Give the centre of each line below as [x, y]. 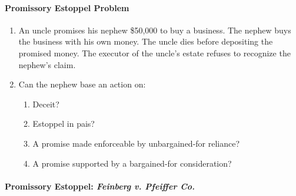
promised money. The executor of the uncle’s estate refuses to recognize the [154, 53]
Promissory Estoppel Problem [67, 7]
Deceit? [46, 104]
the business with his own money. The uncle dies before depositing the [146, 41]
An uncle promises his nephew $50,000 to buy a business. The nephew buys [155, 30]
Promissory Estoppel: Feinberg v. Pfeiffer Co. [100, 186]
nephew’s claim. [47, 64]
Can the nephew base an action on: [82, 84]
